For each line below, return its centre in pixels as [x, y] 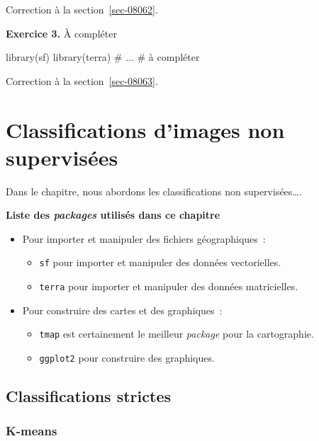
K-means [32, 431]
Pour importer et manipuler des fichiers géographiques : [144, 238]
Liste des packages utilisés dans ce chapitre [113, 215]
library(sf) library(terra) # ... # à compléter [103, 57]
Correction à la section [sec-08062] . [82, 9]
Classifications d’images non [145, 129]
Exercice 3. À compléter [61, 33]
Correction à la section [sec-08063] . [82, 80]
